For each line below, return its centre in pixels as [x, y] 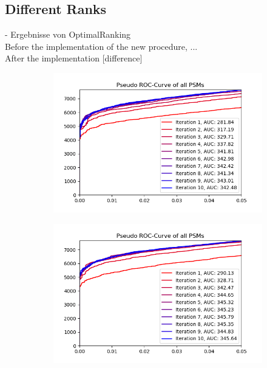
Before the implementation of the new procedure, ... [101, 46]
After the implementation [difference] [74, 58]
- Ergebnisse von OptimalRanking [68, 34]
